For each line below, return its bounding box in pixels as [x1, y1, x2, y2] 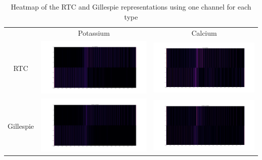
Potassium [78, 28, 110, 38]
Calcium [191, 28, 217, 38]
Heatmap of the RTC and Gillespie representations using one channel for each [11, 2, 251, 12]
